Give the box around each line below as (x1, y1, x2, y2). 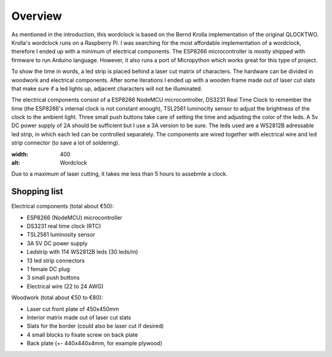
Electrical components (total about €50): (11, 203, 114, 210)
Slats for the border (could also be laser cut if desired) (26, 323, 164, 330)
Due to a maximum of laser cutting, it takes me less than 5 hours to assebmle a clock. (11, 170, 227, 178)
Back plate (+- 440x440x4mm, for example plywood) (26, 340, 163, 347)
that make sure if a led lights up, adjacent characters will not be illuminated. (11, 85, 203, 92)
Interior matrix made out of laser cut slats (26, 314, 132, 321)
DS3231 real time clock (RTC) (26, 222, 101, 230)
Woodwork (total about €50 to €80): (11, 294, 103, 301)
